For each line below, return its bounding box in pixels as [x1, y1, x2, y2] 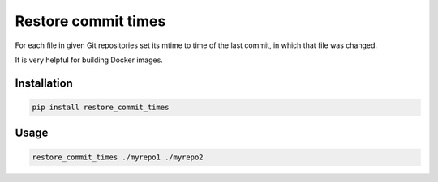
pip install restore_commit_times [32, 102, 170, 112]
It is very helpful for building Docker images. [15, 55, 164, 65]
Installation [15, 76, 73, 90]
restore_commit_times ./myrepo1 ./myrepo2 [32, 152, 204, 162]
